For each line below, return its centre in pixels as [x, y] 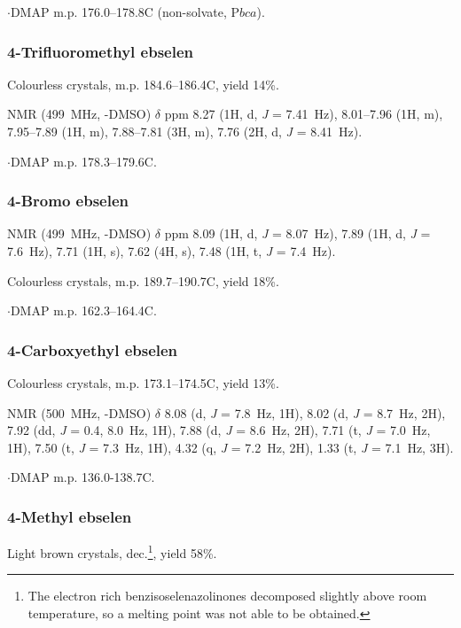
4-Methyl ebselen [70, 516]
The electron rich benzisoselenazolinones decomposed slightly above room [227, 596]
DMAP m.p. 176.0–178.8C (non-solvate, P [125, 12]
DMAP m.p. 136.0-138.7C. [82, 477]
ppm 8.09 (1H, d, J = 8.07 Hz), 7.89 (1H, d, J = [297, 233]
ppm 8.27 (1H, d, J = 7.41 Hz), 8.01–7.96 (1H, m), [304, 114]
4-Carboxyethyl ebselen [93, 349]
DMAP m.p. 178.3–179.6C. [83, 161]
